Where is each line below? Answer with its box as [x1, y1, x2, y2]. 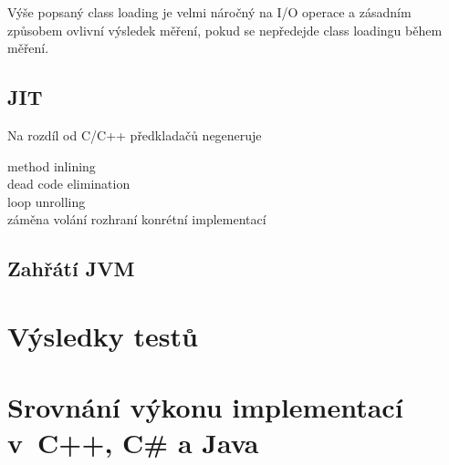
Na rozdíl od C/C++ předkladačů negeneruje [7, 125, 262, 144]
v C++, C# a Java [7, 424, 259, 461]
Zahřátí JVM [7, 254, 135, 283]
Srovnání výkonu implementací [7, 388, 403, 426]
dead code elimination [7, 174, 131, 193]
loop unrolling [7, 191, 86, 211]
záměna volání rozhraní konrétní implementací [7, 210, 266, 229]
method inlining [7, 156, 96, 175]
